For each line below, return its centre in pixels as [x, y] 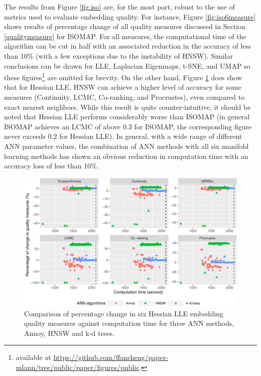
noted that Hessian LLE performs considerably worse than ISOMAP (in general [127, 117]
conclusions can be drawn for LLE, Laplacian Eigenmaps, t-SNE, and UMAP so [127, 65]
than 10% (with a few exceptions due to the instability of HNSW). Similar [118, 55]
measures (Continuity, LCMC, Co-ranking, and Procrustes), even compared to [124, 97]
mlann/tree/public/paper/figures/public [78, 367]
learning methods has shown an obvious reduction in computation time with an [126, 156]
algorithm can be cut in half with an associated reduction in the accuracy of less [128, 46]
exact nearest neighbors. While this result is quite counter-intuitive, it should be [127, 107]
